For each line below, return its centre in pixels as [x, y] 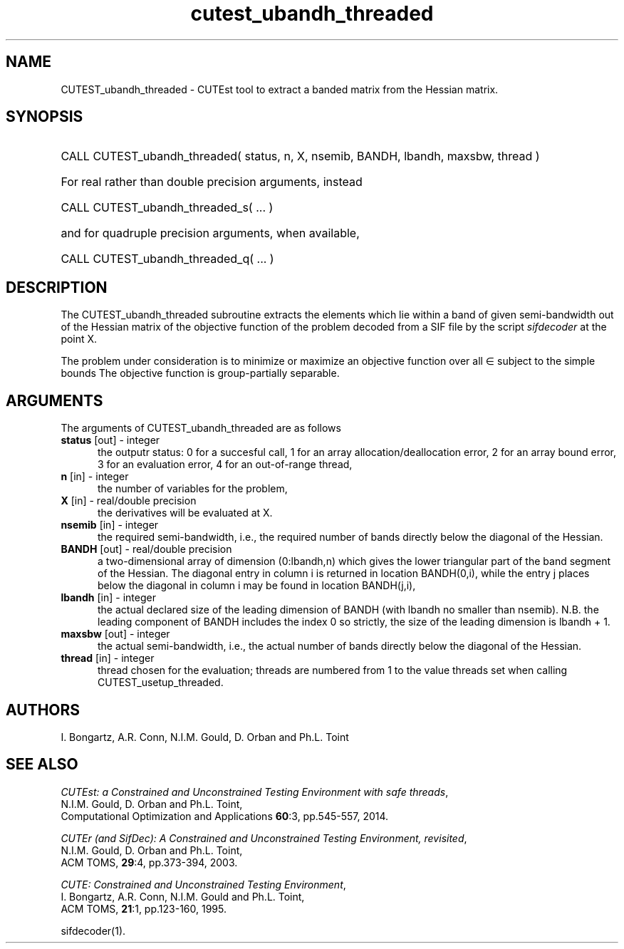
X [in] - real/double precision [129, 501]
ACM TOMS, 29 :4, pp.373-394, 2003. [149, 862]
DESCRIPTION [57, 287]
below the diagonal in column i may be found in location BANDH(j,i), [257, 586]
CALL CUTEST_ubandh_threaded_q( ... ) [167, 259]
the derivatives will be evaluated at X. [185, 513]
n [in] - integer [95, 477]
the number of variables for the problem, [193, 489]
